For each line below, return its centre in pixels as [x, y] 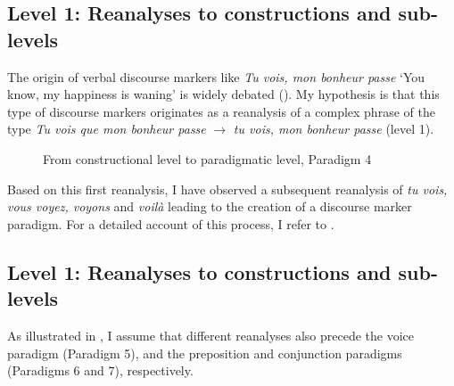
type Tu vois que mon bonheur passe [107, 129]
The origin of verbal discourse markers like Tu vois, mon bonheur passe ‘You [216, 76]
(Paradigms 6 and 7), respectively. [100, 370]
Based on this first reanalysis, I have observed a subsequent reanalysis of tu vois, [227, 189]
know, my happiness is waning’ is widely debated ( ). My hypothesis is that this [223, 94]
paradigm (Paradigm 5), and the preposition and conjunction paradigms [205, 353]
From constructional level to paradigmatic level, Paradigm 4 [207, 158]
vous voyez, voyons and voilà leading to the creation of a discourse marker [210, 206]
